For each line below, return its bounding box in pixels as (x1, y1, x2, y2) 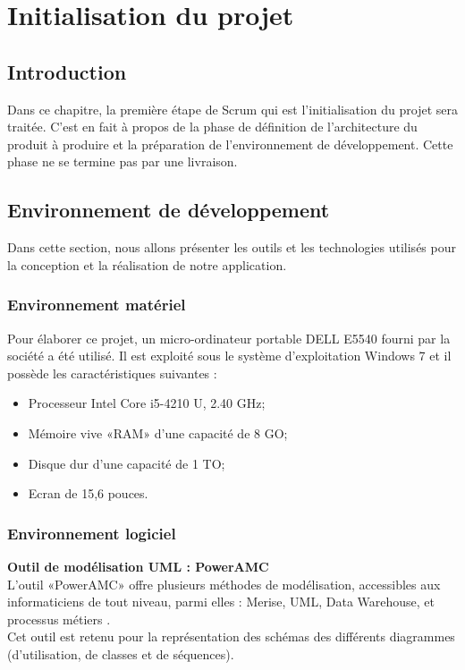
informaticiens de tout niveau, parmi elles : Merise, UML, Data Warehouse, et (7, 592, 435, 611)
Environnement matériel (7, 293, 186, 316)
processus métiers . (7, 609, 111, 628)
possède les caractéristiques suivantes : (7, 363, 217, 382)
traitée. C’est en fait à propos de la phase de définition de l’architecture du (7, 117, 418, 136)
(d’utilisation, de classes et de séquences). (7, 644, 234, 663)
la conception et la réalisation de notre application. (7, 255, 287, 274)
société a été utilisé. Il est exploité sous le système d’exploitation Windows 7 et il (7, 346, 452, 365)
